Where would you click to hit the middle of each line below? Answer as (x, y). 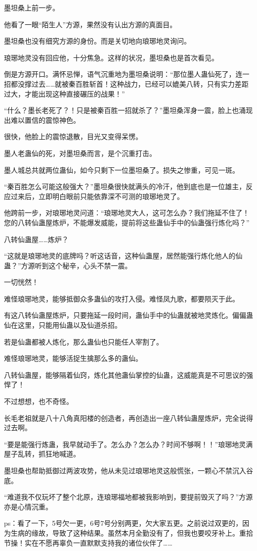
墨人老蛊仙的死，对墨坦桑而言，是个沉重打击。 (80, 153)
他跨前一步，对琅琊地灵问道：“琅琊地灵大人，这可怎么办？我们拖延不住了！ (127, 213)
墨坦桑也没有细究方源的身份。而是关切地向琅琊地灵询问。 (97, 41)
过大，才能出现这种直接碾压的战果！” (64, 93)
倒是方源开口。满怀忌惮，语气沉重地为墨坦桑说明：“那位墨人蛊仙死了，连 (123, 74)
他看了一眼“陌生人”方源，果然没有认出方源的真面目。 (90, 24)
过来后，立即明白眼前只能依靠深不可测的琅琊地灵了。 (97, 196)
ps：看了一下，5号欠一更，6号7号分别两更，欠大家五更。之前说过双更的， (123, 523)
